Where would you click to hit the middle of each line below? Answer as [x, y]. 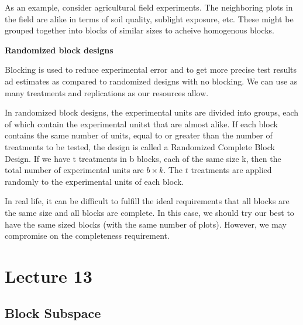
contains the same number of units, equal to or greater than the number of [139, 135]
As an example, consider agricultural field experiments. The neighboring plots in [149, 7]
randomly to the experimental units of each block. [94, 181]
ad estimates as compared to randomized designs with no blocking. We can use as [151, 81]
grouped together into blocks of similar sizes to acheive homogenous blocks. [140, 30]
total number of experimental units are [74, 170]
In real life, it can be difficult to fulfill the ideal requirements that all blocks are [147, 201]
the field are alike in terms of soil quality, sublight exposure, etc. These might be [149, 18]
